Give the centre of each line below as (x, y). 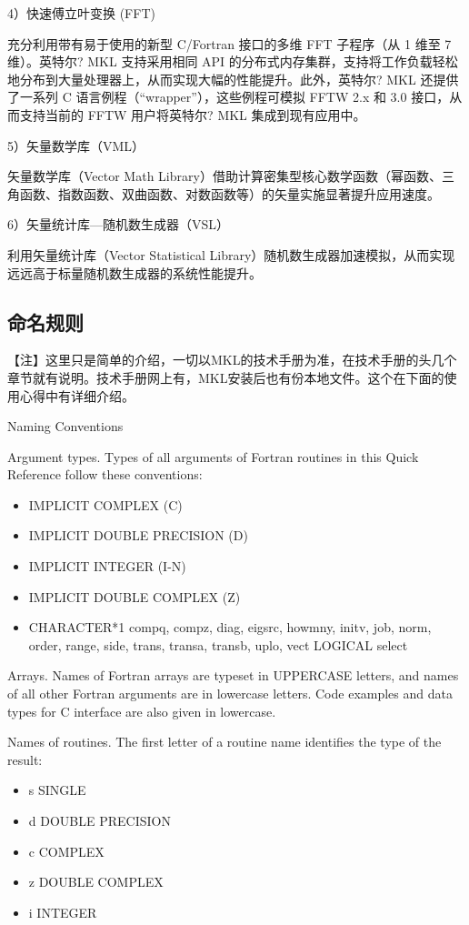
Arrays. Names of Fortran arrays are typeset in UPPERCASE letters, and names (233, 675)
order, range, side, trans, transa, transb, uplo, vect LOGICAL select (218, 644)
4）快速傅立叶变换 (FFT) (81, 13)
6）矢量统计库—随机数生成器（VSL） (119, 224)
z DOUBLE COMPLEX (96, 882)
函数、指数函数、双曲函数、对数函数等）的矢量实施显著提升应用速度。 (230, 193)
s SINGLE (57, 790)
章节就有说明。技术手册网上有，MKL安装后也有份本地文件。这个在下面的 (226, 377)
